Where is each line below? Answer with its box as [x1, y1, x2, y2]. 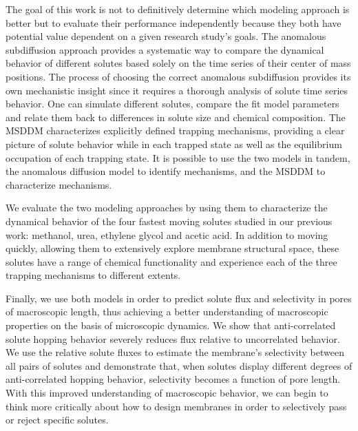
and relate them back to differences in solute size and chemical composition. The [6, 109, 346, 124]
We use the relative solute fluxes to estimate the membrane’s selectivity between [6, 345, 345, 359]
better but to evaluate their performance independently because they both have [6, 15, 341, 30]
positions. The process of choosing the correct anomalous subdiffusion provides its [6, 69, 351, 83]
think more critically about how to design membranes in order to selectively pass [6, 399, 347, 413]
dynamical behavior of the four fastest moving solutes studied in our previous [6, 213, 333, 228]
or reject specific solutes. [6, 412, 109, 427]
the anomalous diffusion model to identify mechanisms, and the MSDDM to [6, 164, 326, 178]
